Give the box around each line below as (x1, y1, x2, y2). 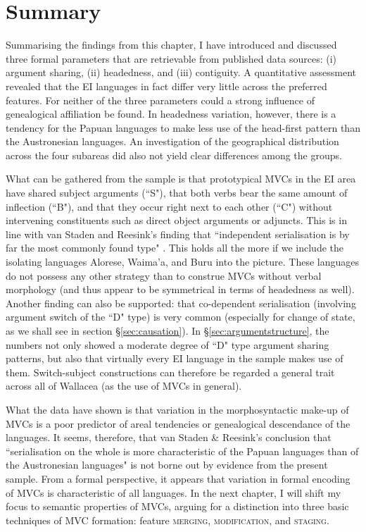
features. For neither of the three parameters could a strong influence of (6, 92, 315, 107)
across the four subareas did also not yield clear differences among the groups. (6, 147, 342, 162)
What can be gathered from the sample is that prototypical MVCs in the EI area (6, 171, 356, 186)
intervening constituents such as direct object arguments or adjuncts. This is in (6, 213, 347, 228)
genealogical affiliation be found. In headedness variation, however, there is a (6, 106, 336, 121)
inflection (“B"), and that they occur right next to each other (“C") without (6, 199, 333, 214)
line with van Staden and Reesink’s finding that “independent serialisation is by (6, 226, 350, 241)
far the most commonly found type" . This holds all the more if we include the (6, 240, 343, 255)
